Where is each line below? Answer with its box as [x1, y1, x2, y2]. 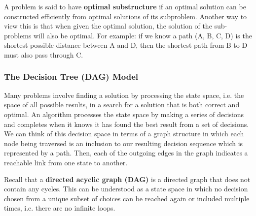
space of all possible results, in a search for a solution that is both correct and [4, 99, 240, 110]
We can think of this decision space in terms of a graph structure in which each [4, 128, 244, 139]
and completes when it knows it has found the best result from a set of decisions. [4, 119, 249, 129]
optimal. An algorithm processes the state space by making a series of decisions [4, 109, 244, 119]
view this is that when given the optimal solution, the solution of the [4, 21, 212, 31]
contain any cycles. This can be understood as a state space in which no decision [4, 184, 248, 194]
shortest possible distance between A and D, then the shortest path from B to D [4, 40, 248, 50]
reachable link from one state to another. [4, 157, 128, 167]
